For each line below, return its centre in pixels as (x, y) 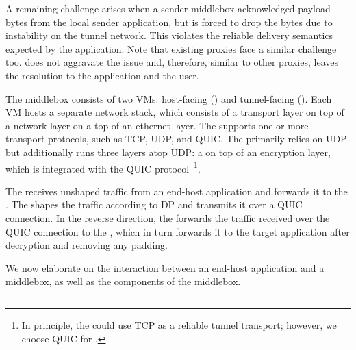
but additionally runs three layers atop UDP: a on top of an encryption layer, (168, 152)
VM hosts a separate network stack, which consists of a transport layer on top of (175, 112)
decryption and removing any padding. (87, 245)
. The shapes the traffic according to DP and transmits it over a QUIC (154, 204)
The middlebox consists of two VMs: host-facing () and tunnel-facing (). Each (169, 98)
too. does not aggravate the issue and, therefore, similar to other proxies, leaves (172, 62)
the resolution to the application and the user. (102, 75)
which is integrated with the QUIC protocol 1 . (103, 167)
